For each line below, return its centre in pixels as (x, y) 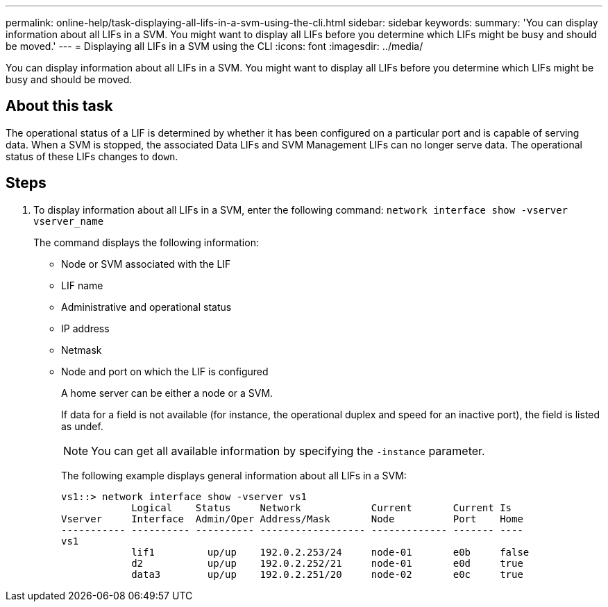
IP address (85, 328)
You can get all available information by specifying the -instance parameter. (288, 451)
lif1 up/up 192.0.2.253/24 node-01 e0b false (330, 552)
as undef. (82, 426)
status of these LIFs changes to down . (92, 156)
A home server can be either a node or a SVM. (167, 393)
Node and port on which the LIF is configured (165, 371)
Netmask (82, 350)
